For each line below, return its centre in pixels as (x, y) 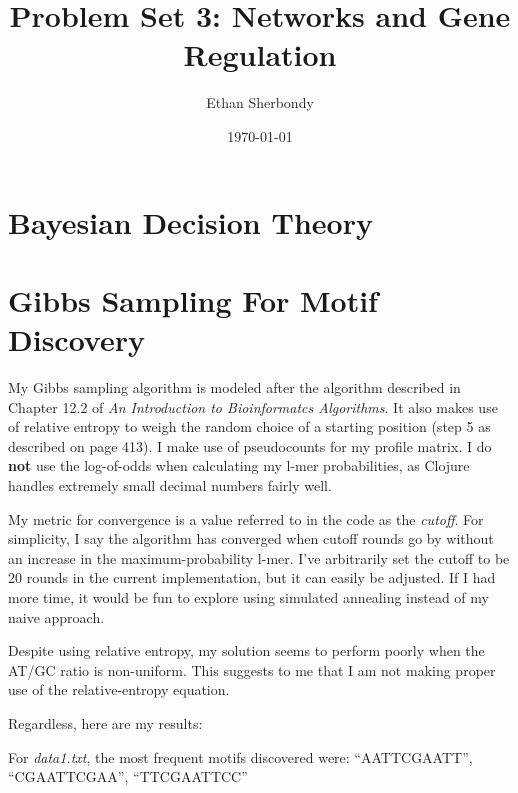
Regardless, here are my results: (105, 722)
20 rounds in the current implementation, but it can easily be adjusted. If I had (252, 577)
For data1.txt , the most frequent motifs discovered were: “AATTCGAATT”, (240, 756)
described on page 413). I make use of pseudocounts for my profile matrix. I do (250, 445)
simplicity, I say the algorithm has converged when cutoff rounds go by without (251, 538)
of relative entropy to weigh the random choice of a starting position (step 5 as (249, 426)
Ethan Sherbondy (260, 102)
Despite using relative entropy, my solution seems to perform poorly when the (246, 650)
